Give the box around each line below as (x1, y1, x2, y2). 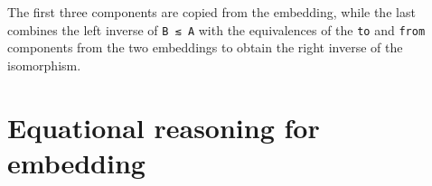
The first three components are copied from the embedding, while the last (7, 2, 416, 21)
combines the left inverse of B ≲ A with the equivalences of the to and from (7, 20, 426, 39)
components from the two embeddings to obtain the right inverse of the (7, 38, 403, 57)
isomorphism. (7, 55, 81, 74)
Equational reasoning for (7, 108, 320, 145)
